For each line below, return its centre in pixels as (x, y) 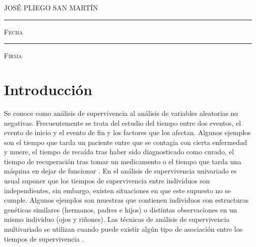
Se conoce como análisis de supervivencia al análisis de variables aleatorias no (121, 113)
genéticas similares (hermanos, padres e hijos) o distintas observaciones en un (121, 209)
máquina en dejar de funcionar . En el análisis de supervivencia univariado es (120, 171)
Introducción (48, 89)
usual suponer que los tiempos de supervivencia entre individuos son (107, 181)
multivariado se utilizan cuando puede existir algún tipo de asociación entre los (123, 229)
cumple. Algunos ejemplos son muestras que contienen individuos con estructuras (126, 200)
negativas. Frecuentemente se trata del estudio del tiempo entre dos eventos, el (123, 123)
